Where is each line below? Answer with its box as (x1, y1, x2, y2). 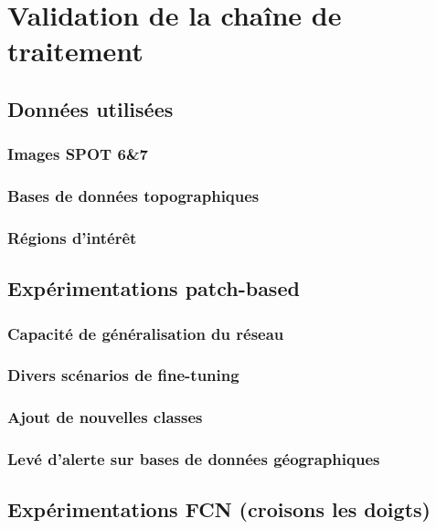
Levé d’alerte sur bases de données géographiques (7, 448, 380, 471)
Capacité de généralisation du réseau (7, 322, 284, 344)
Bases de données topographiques (7, 185, 260, 207)
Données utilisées (7, 94, 174, 122)
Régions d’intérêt (7, 226, 137, 249)
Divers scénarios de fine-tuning (7, 364, 239, 386)
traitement (7, 32, 144, 69)
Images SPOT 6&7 (7, 143, 148, 165)
